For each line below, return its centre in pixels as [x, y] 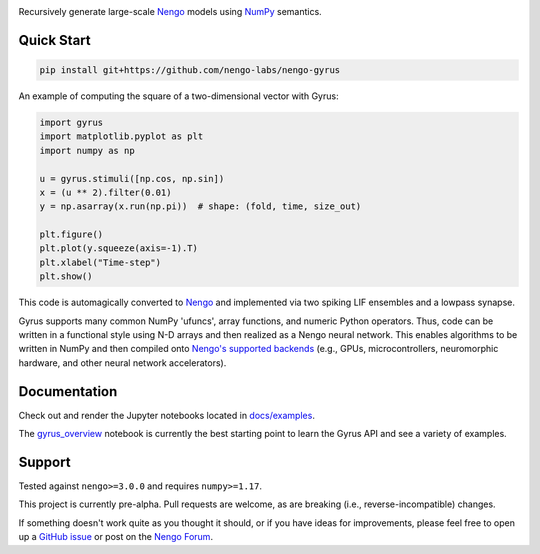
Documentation [68, 391]
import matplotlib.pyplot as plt [121, 136]
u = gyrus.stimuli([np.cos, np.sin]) [132, 178]
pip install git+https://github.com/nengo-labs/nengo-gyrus [190, 70]
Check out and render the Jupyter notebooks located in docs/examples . [166, 415]
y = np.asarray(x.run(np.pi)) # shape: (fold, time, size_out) [200, 206]
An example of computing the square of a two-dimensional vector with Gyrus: [178, 96]
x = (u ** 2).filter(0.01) [105, 192]
